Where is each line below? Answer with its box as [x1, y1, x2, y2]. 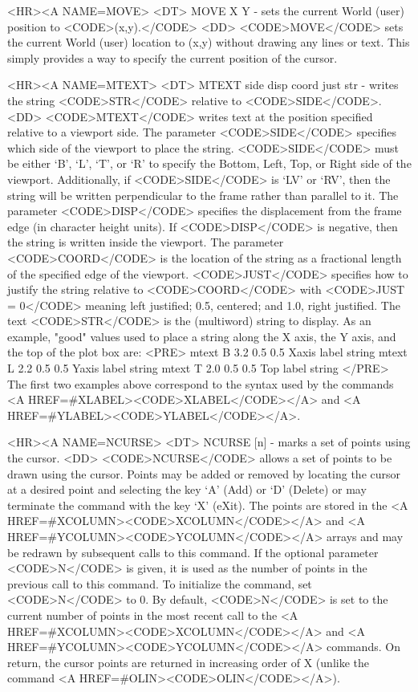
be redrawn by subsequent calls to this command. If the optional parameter [7, 543, 379, 560]
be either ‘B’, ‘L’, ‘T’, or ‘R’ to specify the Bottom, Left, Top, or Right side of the [7, 155, 412, 172]
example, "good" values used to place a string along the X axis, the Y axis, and [7, 328, 396, 344]
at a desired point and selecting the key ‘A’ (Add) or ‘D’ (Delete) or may [7, 481, 367, 498]
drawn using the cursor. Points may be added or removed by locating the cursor [7, 465, 400, 482]
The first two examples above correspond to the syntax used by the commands [7, 375, 394, 392]
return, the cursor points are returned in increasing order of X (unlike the [7, 653, 369, 670]
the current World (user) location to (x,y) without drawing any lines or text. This [7, 34, 410, 51]
